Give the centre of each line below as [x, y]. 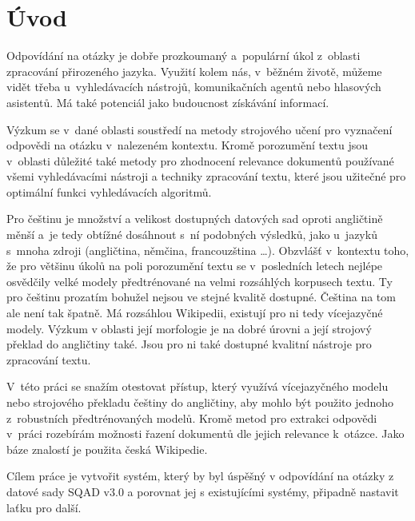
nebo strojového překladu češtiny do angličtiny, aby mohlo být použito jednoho [200, 402]
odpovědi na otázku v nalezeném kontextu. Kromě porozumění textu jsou [188, 145]
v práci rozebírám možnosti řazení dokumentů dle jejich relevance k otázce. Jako [206, 434]
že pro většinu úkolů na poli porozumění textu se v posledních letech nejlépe [195, 266]
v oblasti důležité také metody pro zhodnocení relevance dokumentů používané [200, 160]
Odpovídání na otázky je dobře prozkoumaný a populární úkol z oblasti [184, 56]
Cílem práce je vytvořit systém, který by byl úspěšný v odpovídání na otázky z [200, 476]
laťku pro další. [44, 507]
